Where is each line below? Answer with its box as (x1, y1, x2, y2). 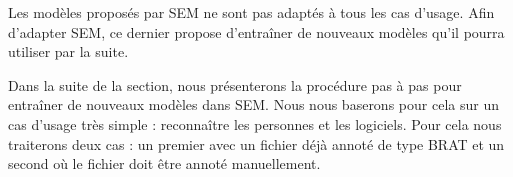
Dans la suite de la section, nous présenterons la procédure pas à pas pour (8, 74, 462, 95)
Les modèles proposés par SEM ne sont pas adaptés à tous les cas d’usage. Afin (8, 2, 495, 22)
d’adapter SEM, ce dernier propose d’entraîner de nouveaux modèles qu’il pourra (8, 21, 505, 42)
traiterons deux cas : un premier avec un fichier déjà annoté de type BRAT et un (8, 133, 505, 154)
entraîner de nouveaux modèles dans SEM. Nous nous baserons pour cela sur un (8, 94, 499, 115)
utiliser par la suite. (8, 41, 129, 62)
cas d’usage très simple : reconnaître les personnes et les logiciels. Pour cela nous (8, 113, 502, 134)
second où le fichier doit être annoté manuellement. (8, 153, 321, 174)
